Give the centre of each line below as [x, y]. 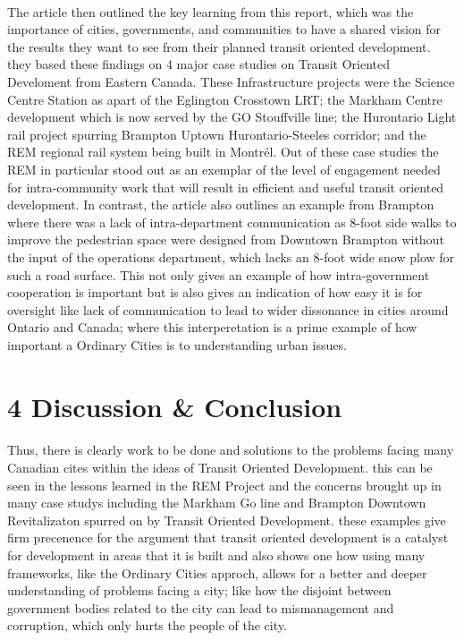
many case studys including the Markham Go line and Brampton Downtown [217, 503]
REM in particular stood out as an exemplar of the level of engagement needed [224, 169]
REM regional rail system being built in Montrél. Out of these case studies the [223, 152]
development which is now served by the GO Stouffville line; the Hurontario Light [232, 117]
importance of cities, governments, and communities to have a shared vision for [224, 29]
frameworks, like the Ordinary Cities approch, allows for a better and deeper [217, 572]
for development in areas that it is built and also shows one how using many [216, 555]
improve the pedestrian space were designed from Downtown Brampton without [226, 239]
